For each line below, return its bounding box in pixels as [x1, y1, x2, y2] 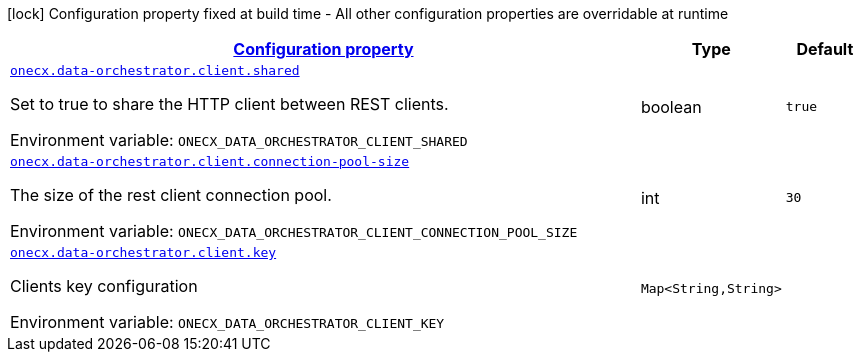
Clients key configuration [10, 276, 198, 296]
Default [796, 39, 854, 59]
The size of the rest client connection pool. [10, 185, 332, 205]
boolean [640, 96, 702, 117]
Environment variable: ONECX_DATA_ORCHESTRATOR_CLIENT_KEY [10, 312, 445, 332]
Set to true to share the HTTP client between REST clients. [10, 94, 449, 114]
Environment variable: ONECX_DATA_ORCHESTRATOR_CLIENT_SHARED [10, 130, 468, 150]
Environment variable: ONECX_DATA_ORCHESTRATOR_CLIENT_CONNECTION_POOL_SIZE [10, 221, 578, 241]
